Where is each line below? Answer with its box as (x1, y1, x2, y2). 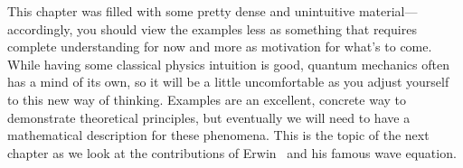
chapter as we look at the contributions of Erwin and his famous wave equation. (7, 143, 457, 162)
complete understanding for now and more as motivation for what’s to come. (7, 37, 432, 56)
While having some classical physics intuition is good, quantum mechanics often (7, 54, 449, 73)
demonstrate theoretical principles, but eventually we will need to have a (7, 107, 411, 126)
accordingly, (7, 19, 73, 38)
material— (358, 2, 418, 20)
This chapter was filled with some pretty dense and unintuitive (7, 2, 355, 20)
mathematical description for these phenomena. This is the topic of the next (7, 126, 430, 145)
